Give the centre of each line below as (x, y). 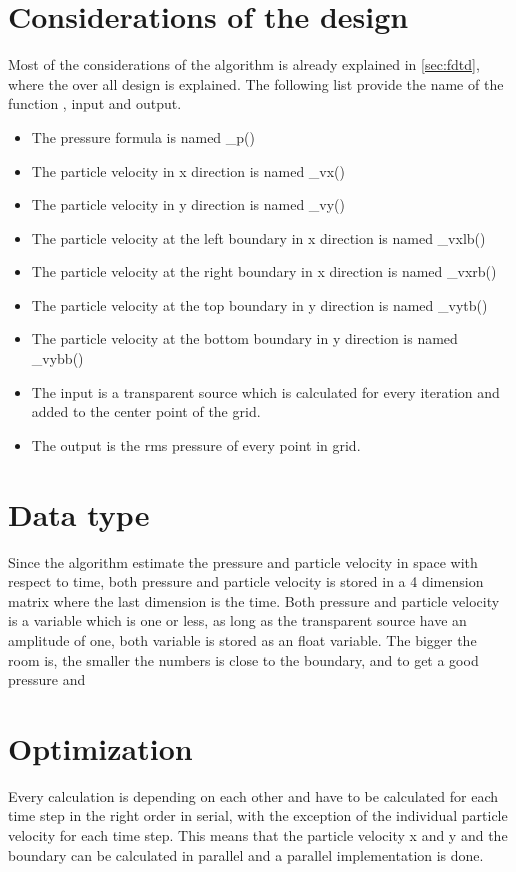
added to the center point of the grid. (146, 411)
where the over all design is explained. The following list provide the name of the (256, 83)
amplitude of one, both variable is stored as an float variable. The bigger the (242, 639)
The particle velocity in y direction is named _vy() (188, 204)
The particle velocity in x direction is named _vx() (188, 170)
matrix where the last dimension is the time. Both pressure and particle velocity (254, 600)
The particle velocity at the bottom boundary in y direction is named (244, 338)
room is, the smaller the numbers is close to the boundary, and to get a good (243, 659)
